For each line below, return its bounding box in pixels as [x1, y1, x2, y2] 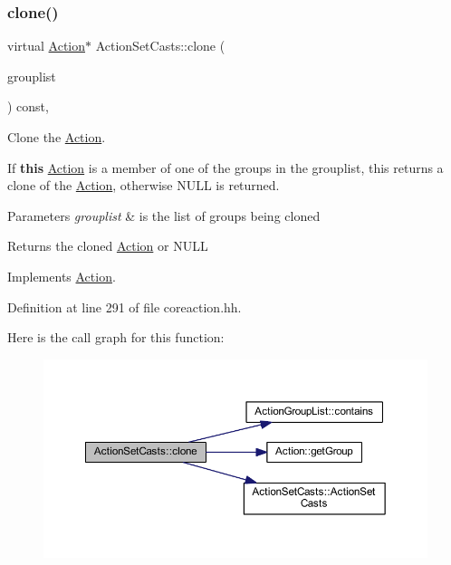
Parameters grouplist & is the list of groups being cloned [7, 206, 321, 225]
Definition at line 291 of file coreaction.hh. [7, 297, 242, 316]
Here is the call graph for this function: [7, 328, 225, 347]
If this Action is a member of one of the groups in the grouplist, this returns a [7, 158, 444, 177]
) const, [7, 97, 49, 116]
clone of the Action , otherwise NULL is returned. [7, 176, 280, 195]
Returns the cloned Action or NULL [7, 236, 208, 255]
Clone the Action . [7, 128, 106, 146]
